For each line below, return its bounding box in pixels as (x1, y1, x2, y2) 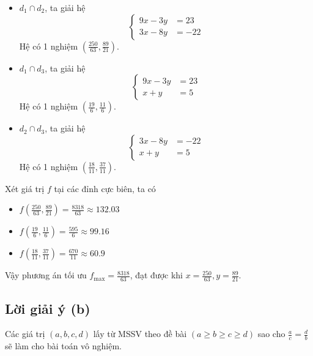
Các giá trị (5, 327, 45, 340)
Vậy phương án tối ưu (5, 269, 87, 281)
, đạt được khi (130, 269, 183, 281)
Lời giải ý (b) (5, 299, 90, 317)
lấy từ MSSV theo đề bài (93, 327, 187, 340)
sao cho (257, 327, 285, 340)
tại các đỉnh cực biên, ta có (54, 182, 156, 195)
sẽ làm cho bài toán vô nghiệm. (5, 339, 122, 352)
